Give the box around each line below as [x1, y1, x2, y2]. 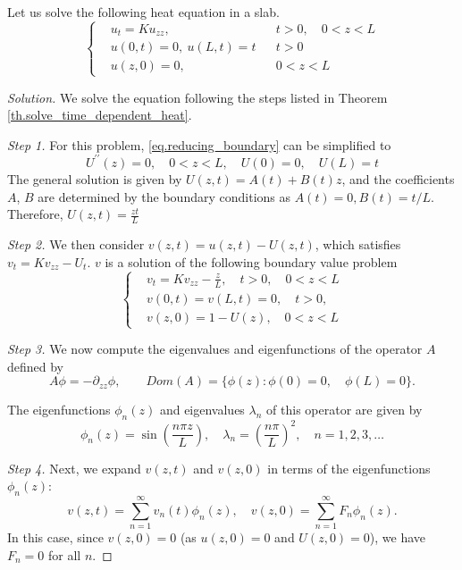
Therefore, [7, 205, 63, 223]
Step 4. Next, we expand [7, 458, 141, 477]
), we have [369, 528, 425, 547]
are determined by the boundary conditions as [38, 187, 290, 205]
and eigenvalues [159, 400, 245, 419]
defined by [7, 356, 64, 375]
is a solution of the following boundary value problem [105, 252, 398, 271]
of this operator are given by [266, 400, 423, 419]
